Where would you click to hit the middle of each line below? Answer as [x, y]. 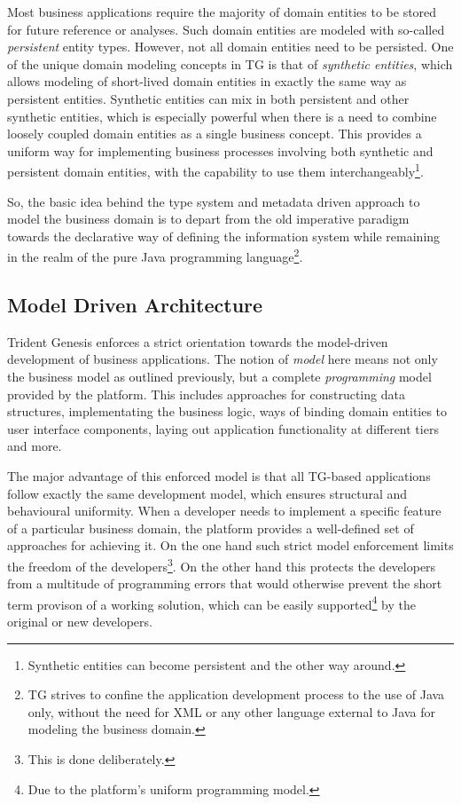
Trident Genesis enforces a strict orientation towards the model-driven [198, 341]
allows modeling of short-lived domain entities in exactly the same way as [207, 81]
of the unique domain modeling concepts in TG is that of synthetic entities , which [230, 63]
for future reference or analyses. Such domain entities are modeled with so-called [226, 29]
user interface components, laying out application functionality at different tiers [223, 428]
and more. [35, 446]
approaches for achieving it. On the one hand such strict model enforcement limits [230, 545]
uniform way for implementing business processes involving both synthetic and [220, 150]
